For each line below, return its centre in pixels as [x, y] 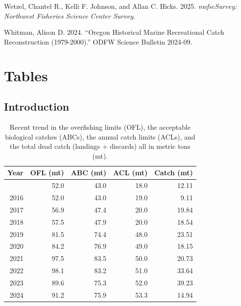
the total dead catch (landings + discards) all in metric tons [100, 146]
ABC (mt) [89, 173]
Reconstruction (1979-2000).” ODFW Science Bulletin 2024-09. [98, 41]
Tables [26, 75]
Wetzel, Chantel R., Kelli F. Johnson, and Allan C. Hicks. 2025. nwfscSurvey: [120, 6]
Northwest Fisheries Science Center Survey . [70, 15]
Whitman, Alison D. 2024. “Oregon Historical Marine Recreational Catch [114, 32]
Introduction [37, 106]
